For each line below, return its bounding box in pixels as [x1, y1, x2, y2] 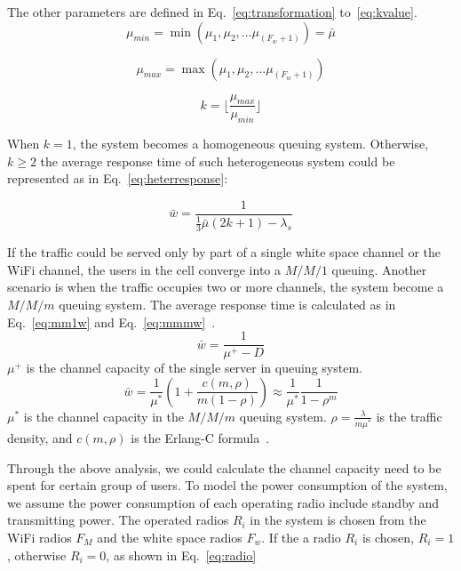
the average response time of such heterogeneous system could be [40, 151, 395, 170]
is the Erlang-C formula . [131, 429, 270, 447]
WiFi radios [7, 527, 72, 546]
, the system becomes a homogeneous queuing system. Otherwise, [72, 134, 429, 153]
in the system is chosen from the [250, 511, 426, 529]
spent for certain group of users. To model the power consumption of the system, [7, 476, 448, 495]
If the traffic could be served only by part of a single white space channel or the [7, 243, 441, 261]
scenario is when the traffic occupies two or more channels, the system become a [7, 277, 444, 296]
